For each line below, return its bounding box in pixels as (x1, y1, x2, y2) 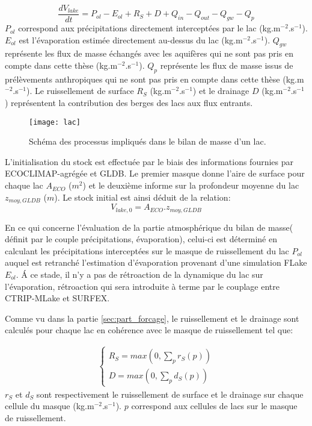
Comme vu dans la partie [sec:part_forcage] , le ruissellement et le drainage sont (5, 312, 299, 324)
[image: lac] (29, 117, 81, 127)
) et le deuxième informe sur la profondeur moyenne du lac (82, 179, 299, 192)
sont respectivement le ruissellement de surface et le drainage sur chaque (36, 387, 304, 400)
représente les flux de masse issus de (160, 59, 293, 72)
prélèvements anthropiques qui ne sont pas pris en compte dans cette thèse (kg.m (5, 72, 304, 85)
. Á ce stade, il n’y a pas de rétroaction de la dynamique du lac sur (16, 268, 263, 280)
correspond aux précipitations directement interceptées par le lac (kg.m (18, 22, 281, 34)
